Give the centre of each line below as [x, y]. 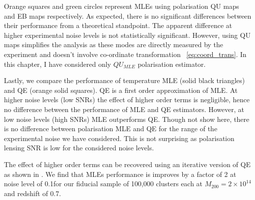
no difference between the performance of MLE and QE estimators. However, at [124, 109]
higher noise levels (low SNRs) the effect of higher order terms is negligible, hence [127, 100]
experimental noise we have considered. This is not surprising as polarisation [119, 138]
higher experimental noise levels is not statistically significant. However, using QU [127, 35]
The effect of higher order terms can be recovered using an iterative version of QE [127, 164]
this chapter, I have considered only [58, 64]
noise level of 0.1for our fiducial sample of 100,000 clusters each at [103, 184]
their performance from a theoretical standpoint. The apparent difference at [118, 25]
